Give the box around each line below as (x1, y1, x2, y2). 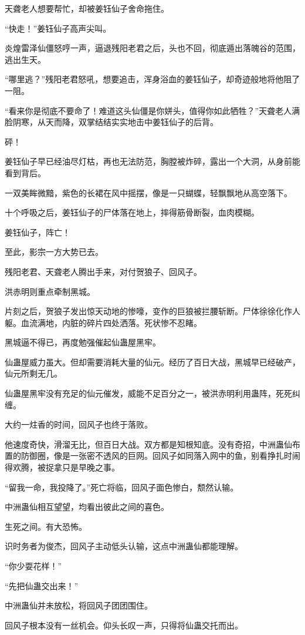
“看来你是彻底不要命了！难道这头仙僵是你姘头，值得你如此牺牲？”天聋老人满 (5, 104, 300, 116)
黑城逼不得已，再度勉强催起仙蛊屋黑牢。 (5, 336, 161, 348)
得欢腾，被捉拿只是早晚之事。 (5, 461, 120, 473)
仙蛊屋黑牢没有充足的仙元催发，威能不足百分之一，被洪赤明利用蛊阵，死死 (5, 387, 292, 399)
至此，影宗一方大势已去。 (5, 246, 103, 258)
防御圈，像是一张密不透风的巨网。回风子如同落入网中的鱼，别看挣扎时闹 (21, 449, 300, 462)
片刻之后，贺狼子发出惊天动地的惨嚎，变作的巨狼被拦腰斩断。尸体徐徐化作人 (5, 305, 300, 317)
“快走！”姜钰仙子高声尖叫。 (5, 22, 111, 34)
